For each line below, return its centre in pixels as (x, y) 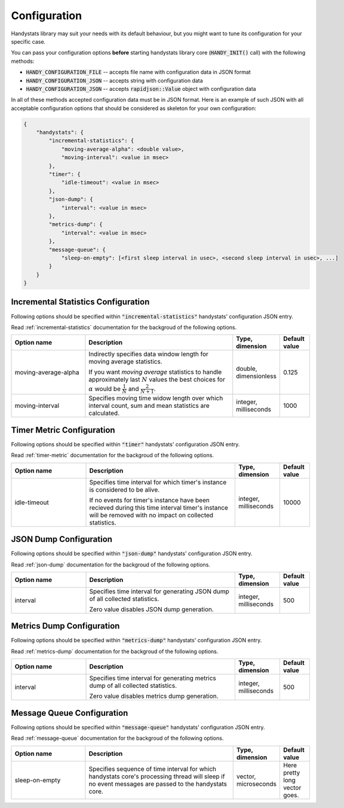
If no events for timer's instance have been (150, 500)
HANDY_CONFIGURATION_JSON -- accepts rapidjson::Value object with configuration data (141, 89)
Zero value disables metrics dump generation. (154, 696)
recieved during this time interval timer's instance (159, 507)
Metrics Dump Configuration (65, 626)
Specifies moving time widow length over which (156, 398)
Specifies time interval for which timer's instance (158, 482)
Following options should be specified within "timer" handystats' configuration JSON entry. (125, 444)
